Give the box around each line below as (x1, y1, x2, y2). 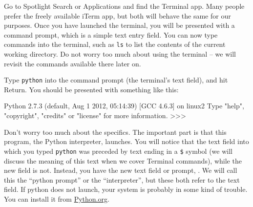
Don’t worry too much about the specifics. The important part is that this (4, 126, 227, 137)
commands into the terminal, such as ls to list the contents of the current (4, 39, 226, 49)
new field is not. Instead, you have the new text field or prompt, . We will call (4, 165, 237, 175)
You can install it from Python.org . (4, 193, 109, 204)
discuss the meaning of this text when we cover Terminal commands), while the (4, 155, 242, 166)
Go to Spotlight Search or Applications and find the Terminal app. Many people (4, 1, 245, 11)
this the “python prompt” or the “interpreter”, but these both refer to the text (4, 174, 240, 185)
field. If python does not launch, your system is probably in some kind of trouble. (4, 184, 248, 194)
